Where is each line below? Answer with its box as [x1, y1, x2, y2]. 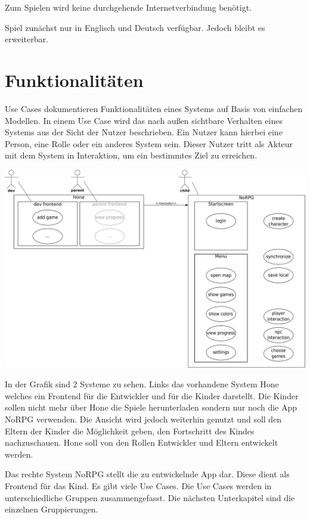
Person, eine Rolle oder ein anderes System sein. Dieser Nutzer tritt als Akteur [5, 137, 293, 150]
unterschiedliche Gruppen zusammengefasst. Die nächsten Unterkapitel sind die [5, 491, 295, 504]
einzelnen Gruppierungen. [5, 503, 98, 515]
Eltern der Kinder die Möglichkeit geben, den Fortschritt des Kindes [5, 424, 255, 437]
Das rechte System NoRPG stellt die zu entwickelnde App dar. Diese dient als [5, 468, 290, 480]
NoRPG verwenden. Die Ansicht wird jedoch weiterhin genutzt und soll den [5, 412, 282, 425]
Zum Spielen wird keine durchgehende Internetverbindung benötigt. [5, 1, 252, 13]
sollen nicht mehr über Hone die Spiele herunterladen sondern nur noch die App [5, 401, 297, 414]
